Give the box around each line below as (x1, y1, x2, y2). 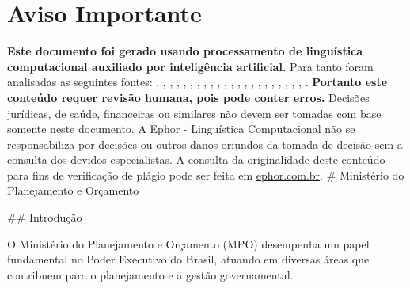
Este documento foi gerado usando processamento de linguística (7, 43, 363, 59)
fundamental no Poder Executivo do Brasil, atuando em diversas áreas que (7, 251, 370, 267)
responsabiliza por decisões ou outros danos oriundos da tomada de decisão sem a (7, 135, 403, 152)
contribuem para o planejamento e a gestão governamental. (7, 266, 294, 282)
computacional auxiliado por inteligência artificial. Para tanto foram (7, 58, 374, 74)
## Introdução (7, 209, 82, 225)
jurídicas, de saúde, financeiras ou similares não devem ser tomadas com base (7, 104, 382, 121)
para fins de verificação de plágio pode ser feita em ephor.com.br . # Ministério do (7, 166, 404, 183)
